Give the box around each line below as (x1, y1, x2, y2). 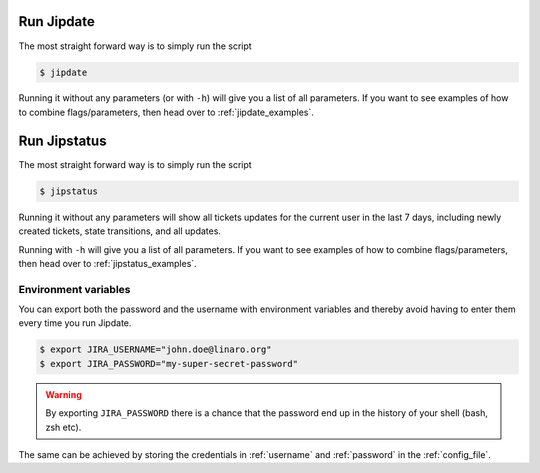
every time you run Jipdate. (18, 317, 132, 329)
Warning (45, 388, 82, 400)
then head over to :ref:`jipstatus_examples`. (18, 257, 197, 269)
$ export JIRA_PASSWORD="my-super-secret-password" (39, 358, 299, 369)
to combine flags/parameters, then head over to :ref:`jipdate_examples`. (18, 106, 315, 118)
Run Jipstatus (18, 132, 107, 149)
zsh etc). (45, 421, 82, 433)
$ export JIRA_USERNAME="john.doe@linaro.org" (39, 344, 272, 355)
